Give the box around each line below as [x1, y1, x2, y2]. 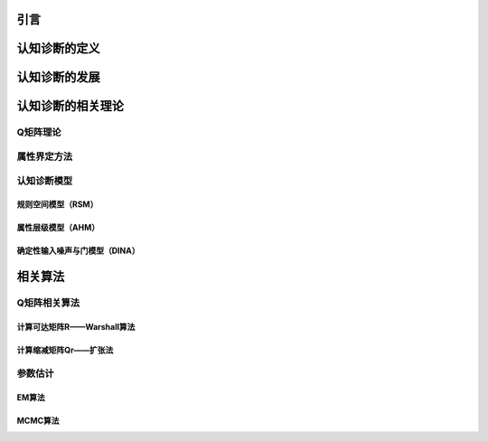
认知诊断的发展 [16, 70, 100, 85]
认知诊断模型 [16, 174, 73, 187]
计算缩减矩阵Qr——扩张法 [16, 344, 114, 355]
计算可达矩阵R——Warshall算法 [16, 321, 136, 332]
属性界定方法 [16, 150, 73, 163]
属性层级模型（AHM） [16, 222, 99, 233]
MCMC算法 [16, 415, 60, 426]
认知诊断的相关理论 [16, 99, 124, 114]
